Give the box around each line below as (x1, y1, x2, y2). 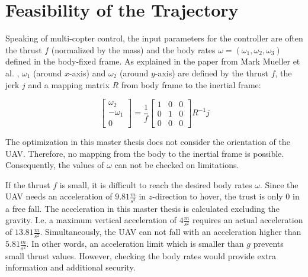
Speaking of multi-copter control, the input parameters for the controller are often (5, 32, 303, 44)
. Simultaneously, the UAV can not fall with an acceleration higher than (40, 226, 301, 238)
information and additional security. (5, 261, 136, 273)
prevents (253, 237, 284, 250)
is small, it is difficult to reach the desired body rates (59, 178, 252, 191)
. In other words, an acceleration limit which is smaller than (26, 237, 244, 250)
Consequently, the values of (5, 159, 104, 171)
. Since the (259, 178, 299, 191)
